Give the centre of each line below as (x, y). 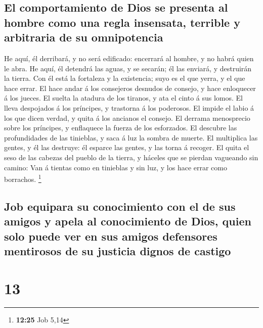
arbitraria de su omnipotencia (84, 37)
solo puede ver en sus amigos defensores (111, 236)
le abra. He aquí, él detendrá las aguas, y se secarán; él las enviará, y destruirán (128, 68)
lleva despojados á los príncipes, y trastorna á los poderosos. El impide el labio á (129, 107)
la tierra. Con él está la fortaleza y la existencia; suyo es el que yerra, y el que (125, 78)
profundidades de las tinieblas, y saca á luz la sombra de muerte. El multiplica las (131, 137)
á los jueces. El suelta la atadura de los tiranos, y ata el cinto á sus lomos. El (123, 98)
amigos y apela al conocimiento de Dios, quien (128, 221)
